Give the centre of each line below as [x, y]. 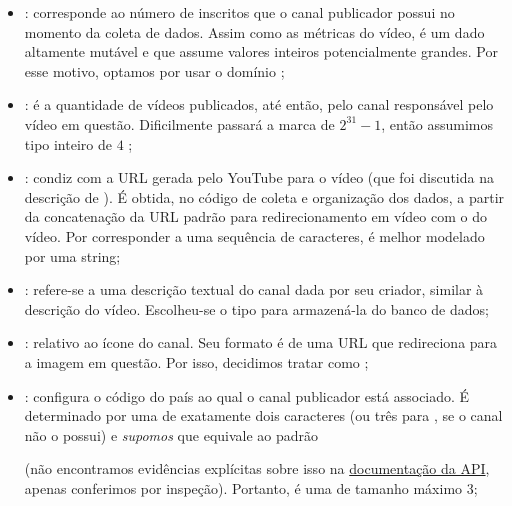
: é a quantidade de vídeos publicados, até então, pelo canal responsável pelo [259, 104]
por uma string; [72, 255]
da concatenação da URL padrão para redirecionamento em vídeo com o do [255, 216]
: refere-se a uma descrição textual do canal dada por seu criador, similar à [254, 289]
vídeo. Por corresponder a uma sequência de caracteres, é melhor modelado [254, 235]
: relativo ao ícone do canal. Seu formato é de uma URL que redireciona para [261, 342]
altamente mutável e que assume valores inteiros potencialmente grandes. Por [261, 51]
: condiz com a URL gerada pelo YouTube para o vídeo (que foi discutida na [259, 177]
